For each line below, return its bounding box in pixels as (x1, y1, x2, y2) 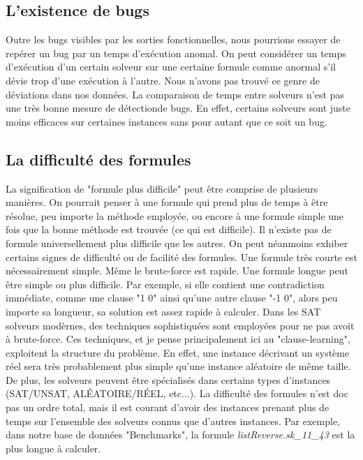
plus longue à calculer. (6, 440, 101, 455)
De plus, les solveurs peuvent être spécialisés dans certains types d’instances (6, 372, 331, 387)
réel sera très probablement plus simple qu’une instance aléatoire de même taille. (6, 359, 351, 373)
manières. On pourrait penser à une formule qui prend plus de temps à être (6, 195, 328, 209)
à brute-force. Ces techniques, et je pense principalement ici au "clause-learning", (6, 332, 350, 346)
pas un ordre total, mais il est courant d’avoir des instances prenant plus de (6, 400, 329, 415)
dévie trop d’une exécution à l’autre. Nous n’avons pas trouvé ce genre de (6, 73, 320, 87)
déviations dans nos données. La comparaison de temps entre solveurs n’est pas (6, 87, 344, 101)
